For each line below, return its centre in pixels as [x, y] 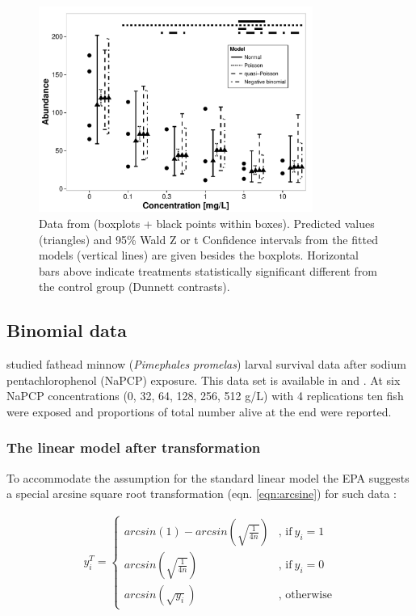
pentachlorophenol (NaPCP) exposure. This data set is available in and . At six [204, 380]
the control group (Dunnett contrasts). [134, 287]
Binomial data [67, 330]
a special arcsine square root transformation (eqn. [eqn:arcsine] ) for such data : [202, 494]
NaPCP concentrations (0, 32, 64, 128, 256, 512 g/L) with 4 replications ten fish [205, 396]
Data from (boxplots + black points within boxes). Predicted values [207, 223]
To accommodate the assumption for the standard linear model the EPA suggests [208, 477]
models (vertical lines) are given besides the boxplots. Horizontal [199, 255]
